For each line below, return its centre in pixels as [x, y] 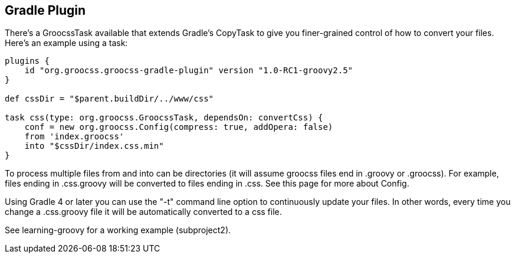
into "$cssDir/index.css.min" [94, 146]
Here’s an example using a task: [66, 43]
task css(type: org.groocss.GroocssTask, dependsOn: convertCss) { [164, 118]
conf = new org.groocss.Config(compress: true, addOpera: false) [179, 127]
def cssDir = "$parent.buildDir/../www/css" [109, 99]
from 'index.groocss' [74, 137]
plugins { [27, 61]
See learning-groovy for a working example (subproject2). [118, 230]
